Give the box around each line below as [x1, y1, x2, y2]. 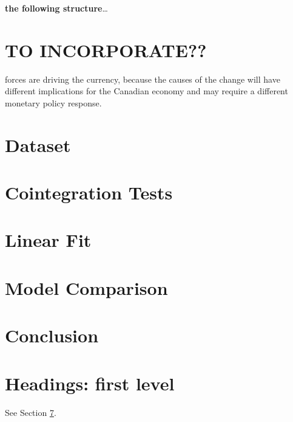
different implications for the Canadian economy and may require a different [5, 85, 288, 97]
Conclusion [5, 323, 99, 348]
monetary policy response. [5, 96, 102, 109]
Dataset [5, 132, 71, 157]
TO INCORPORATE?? [5, 37, 207, 62]
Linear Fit [5, 227, 92, 252]
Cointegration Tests [5, 180, 173, 205]
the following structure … [5, 2, 108, 14]
